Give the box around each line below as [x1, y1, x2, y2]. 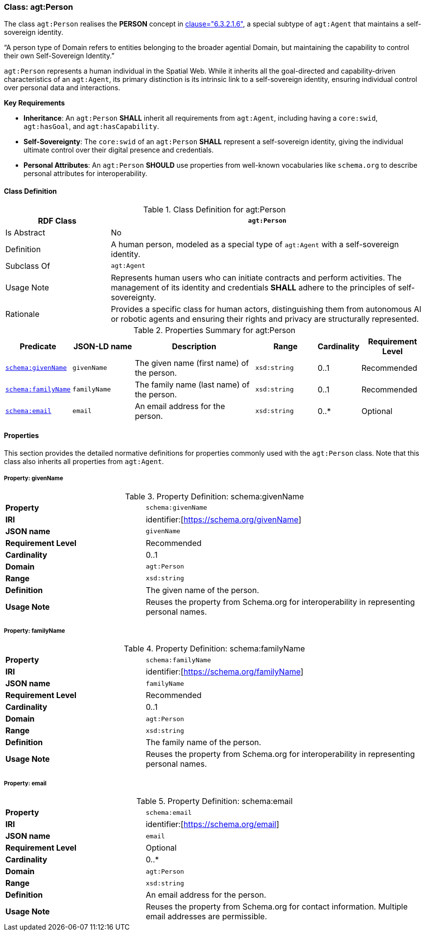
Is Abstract [5, 227, 46, 237]
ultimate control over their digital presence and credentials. [24, 146, 214, 155]
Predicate [20, 341, 56, 351]
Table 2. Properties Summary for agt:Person [133, 325, 296, 335]
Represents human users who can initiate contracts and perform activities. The [111, 272, 401, 283]
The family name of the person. [145, 737, 261, 748]
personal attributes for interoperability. [24, 169, 147, 178]
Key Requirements [4, 99, 65, 107]
